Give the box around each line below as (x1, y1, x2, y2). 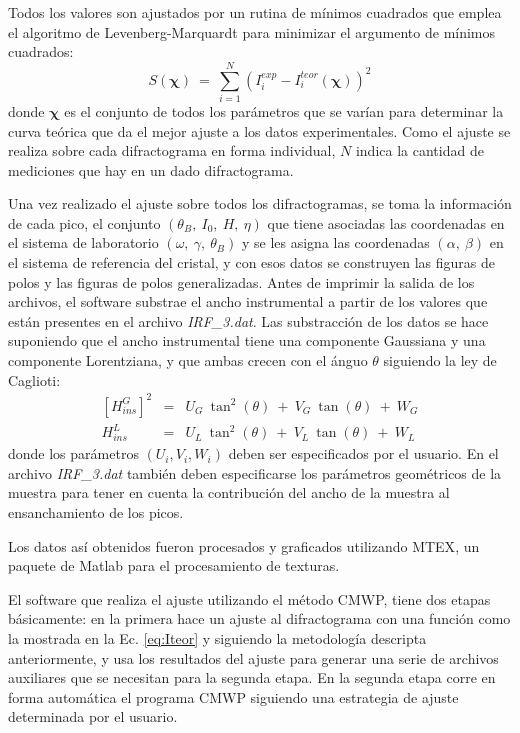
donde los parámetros (8, 443, 139, 464)
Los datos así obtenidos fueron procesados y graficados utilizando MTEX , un (8, 535, 480, 556)
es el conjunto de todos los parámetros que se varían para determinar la (64, 100, 504, 121)
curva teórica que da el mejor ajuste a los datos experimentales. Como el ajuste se (8, 120, 511, 141)
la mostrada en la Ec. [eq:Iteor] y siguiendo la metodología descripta (8, 628, 427, 649)
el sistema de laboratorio (8, 232, 159, 253)
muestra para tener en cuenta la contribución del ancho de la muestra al (8, 482, 450, 503)
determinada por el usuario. (8, 706, 178, 727)
